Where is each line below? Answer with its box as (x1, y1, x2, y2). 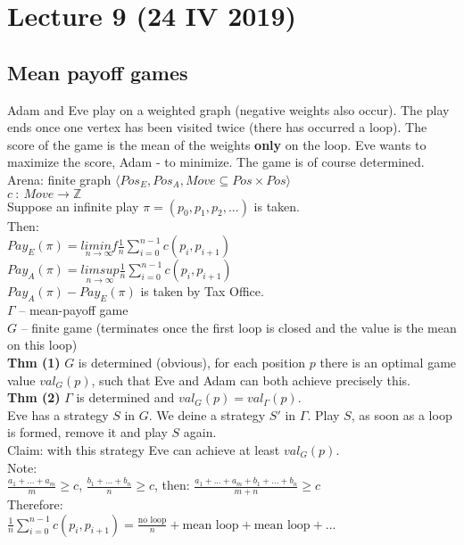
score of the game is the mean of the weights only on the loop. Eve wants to (7, 135, 427, 153)
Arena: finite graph (7, 169, 112, 188)
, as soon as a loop (351, 405, 452, 424)
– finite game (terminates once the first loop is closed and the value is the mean (21, 318, 457, 336)
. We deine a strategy (148, 405, 266, 424)
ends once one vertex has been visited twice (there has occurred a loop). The (7, 118, 427, 136)
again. (183, 423, 217, 442)
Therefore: (7, 494, 63, 513)
